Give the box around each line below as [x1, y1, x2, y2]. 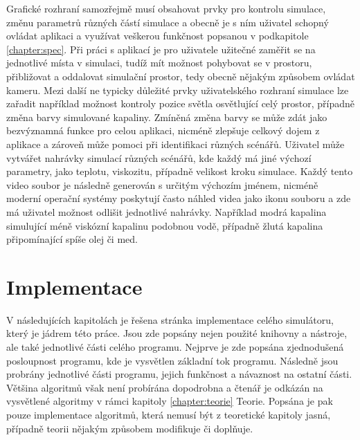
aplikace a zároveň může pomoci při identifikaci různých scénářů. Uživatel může [6, 136, 345, 151]
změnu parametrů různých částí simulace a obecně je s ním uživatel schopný [6, 15, 329, 29]
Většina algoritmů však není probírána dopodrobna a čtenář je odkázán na [6, 380, 323, 394]
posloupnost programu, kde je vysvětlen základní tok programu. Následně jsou [6, 353, 339, 367]
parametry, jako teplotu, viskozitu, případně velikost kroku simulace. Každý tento [6, 164, 353, 178]
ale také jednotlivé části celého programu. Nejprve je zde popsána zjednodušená [6, 340, 344, 354]
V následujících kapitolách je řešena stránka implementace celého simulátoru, [6, 312, 334, 327]
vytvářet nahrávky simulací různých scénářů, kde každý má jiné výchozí [6, 150, 312, 165]
